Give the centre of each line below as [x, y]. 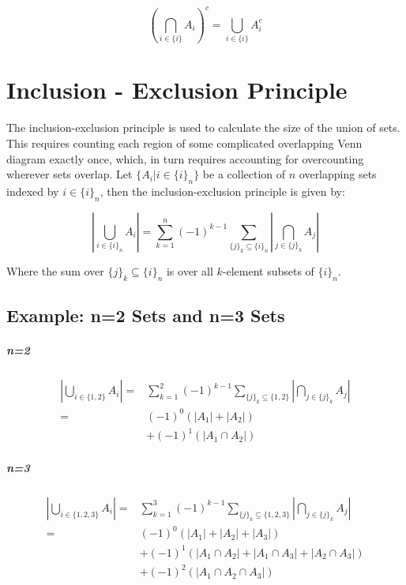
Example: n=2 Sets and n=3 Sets [146, 315]
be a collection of [244, 174]
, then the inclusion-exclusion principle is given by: [222, 191]
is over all [190, 271]
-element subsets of [268, 271]
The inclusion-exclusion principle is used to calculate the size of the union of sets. [203, 127]
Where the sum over [55, 271]
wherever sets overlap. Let [70, 174]
